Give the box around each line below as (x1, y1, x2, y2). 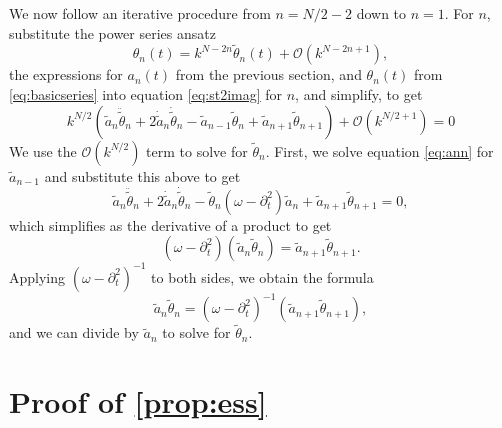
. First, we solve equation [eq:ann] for (265, 140, 494, 161)
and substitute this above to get (44, 165, 241, 186)
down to (356, 3, 407, 23)
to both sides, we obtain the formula (151, 266, 374, 287)
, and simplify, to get (295, 84, 423, 104)
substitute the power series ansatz (9, 22, 216, 43)
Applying (9, 266, 66, 287)
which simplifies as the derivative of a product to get (9, 214, 332, 235)
